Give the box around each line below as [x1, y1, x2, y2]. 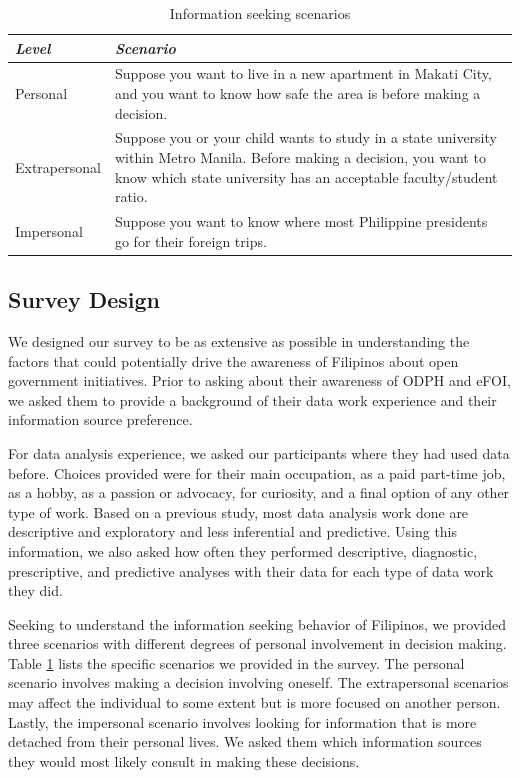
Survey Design [8, 284, 161, 315]
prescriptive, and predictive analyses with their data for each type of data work [8, 560, 494, 581]
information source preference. [8, 409, 193, 430]
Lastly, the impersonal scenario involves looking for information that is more [8, 711, 477, 732]
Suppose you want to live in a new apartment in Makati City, [114, 63, 492, 84]
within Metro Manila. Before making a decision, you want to [114, 147, 486, 168]
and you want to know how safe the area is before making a [114, 83, 481, 104]
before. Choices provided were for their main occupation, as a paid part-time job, [8, 462, 506, 483]
